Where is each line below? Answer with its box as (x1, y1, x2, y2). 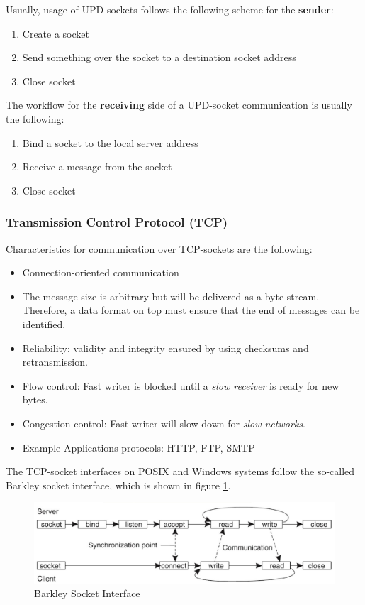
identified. (22, 316, 66, 331)
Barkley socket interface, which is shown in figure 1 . (6, 477, 231, 492)
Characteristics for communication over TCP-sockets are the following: (6, 241, 313, 256)
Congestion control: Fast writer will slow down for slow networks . (22, 415, 305, 430)
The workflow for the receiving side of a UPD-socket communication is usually (6, 97, 352, 112)
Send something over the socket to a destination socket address (22, 50, 296, 65)
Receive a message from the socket (22, 159, 172, 174)
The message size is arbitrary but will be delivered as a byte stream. (22, 288, 320, 303)
